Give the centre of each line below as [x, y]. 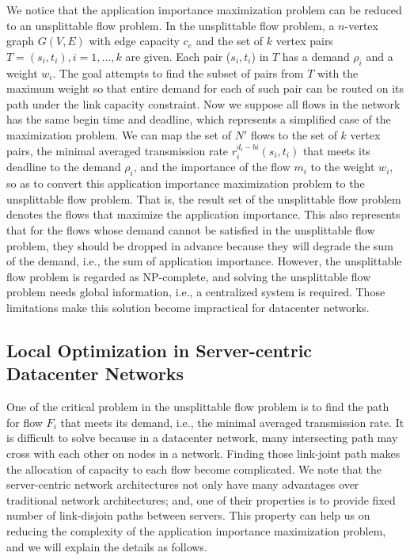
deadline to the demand [64, 167]
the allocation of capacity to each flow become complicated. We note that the [194, 469]
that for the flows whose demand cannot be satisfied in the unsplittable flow [191, 230]
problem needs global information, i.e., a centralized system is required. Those [196, 292]
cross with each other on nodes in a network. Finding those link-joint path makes [203, 453]
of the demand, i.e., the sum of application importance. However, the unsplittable [204, 261]
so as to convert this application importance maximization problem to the [186, 183]
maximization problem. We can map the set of [119, 134]
